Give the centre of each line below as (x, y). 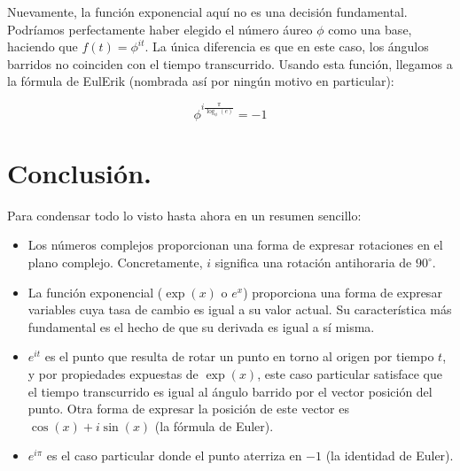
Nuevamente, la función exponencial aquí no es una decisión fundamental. (207, 12)
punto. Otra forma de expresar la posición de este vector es (188, 409)
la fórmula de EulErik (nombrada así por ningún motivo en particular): (201, 81)
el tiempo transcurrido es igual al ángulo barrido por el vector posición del (230, 391)
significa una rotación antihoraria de (313, 263)
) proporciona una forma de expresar (343, 292)
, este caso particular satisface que (350, 374)
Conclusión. (79, 172)
